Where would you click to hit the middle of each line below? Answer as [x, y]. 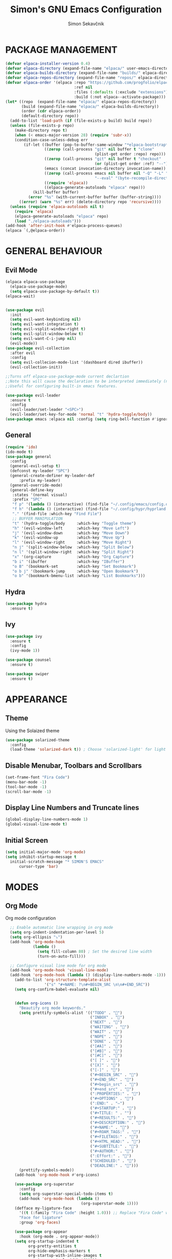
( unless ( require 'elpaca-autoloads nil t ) [57, 206]
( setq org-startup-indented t [47, 1241]
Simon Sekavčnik [86, 24]
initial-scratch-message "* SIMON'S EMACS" [57, 862]
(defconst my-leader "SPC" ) [40, 471]
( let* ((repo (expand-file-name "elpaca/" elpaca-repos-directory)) [81, 102]
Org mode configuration [31, 918]
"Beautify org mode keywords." [52, 1008]
